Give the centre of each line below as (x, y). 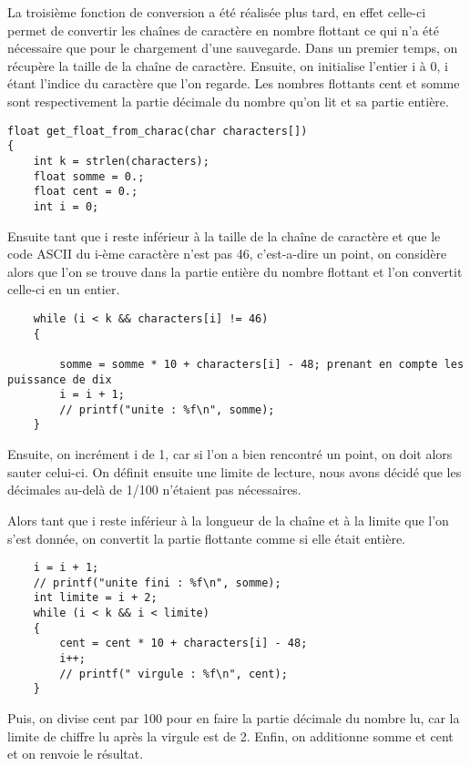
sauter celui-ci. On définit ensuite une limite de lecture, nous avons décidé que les (235, 471)
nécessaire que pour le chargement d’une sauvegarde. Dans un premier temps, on (233, 48)
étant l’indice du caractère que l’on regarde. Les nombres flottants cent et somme (234, 83)
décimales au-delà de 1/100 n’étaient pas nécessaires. (154, 490)
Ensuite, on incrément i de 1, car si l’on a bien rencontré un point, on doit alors (230, 454)
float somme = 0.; (89, 176)
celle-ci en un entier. (64, 289)
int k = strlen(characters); (121, 161)
